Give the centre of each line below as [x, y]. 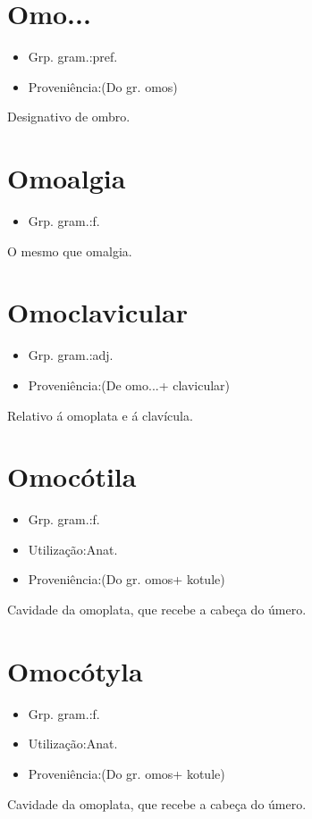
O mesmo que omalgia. [70, 251]
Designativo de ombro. [69, 117]
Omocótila [72, 476]
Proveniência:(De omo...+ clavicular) [129, 384]
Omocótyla [75, 670]
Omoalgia [67, 178]
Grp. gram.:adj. [71, 355]
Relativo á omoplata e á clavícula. [100, 415]
